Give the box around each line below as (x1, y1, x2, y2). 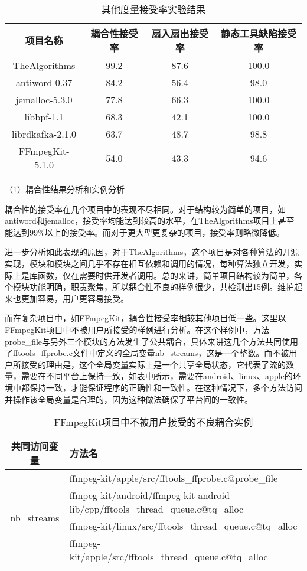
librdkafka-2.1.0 (12, 127, 77, 141)
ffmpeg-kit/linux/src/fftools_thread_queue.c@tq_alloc (69, 519, 298, 533)
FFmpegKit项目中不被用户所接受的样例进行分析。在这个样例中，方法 (5, 323, 270, 335)
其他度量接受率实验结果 (101, 2, 205, 16)
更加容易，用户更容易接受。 (21, 292, 129, 304)
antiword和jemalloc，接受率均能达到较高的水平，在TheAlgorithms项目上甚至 (5, 214, 295, 227)
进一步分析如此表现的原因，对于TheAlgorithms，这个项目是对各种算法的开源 (5, 246, 299, 258)
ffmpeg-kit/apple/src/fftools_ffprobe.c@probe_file (69, 471, 278, 485)
